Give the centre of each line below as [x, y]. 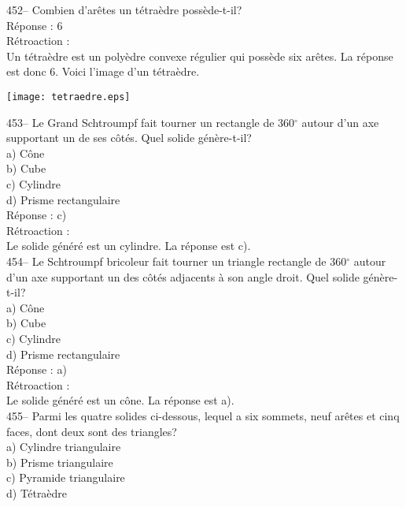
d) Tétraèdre [37, 492]
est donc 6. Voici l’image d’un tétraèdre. [103, 71]
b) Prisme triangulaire [60, 462]
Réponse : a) [37, 369]
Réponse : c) [37, 215]
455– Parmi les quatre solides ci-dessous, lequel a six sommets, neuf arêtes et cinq [203, 415]
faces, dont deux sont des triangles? [92, 431]
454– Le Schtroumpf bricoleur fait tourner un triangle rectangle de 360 [177, 261]
